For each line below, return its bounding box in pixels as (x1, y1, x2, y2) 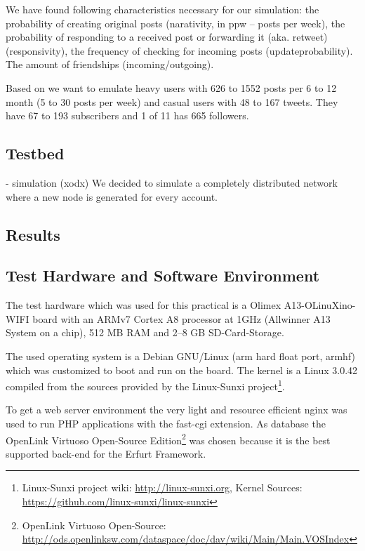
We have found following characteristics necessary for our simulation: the (6, 2, 319, 16)
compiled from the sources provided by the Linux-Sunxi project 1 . (6, 377, 285, 393)
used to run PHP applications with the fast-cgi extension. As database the (6, 416, 326, 430)
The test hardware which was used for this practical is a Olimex (6, 298, 281, 312)
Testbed (6, 142, 65, 164)
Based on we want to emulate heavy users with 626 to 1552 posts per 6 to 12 (6, 80, 337, 95)
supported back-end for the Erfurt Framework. (6, 446, 206, 460)
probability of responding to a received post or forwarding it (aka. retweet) (6, 29, 328, 44)
